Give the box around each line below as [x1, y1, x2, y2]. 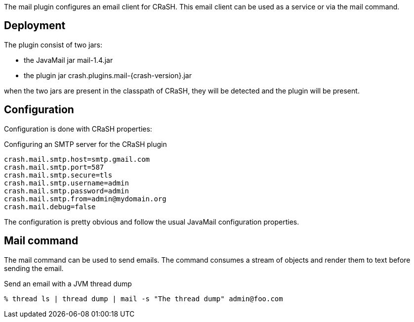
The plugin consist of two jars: [4, 40, 102, 49]
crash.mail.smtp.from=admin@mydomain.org [4, 194, 166, 203]
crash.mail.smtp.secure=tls [4, 171, 113, 179]
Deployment [4, 19, 66, 32]
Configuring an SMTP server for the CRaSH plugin [4, 139, 167, 148]
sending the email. [4, 264, 64, 273]
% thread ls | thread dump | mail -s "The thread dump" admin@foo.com [4, 294, 283, 303]
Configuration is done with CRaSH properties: [4, 124, 152, 133]
